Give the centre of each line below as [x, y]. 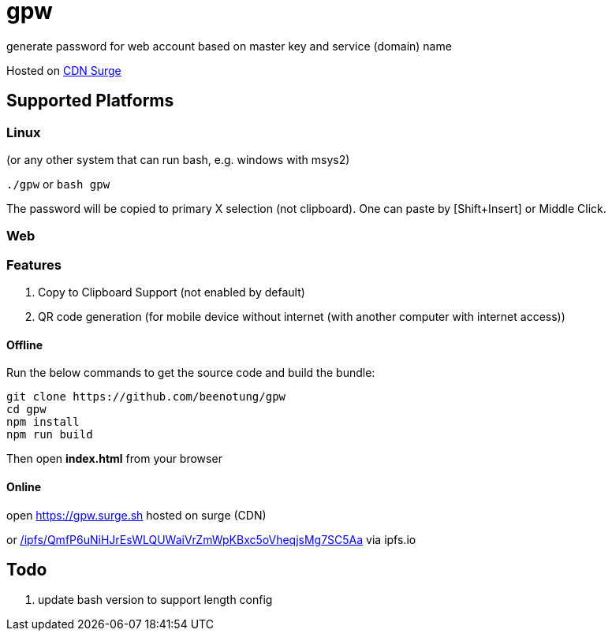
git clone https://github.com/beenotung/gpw [146, 397]
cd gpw [26, 410]
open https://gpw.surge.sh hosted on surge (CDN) [136, 515]
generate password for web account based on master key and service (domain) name [229, 46]
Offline [24, 345]
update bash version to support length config [155, 600]
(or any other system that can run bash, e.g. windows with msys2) [178, 159]
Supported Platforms [90, 101]
